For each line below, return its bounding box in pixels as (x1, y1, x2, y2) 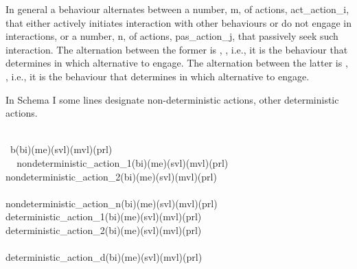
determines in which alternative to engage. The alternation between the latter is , (5, 56, 348, 70)
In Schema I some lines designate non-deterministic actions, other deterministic (5, 92, 339, 106)
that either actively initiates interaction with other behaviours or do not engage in (5, 15, 352, 30)
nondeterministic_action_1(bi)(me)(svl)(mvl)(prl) (16, 155, 229, 169)
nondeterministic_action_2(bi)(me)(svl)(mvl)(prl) (5, 169, 217, 183)
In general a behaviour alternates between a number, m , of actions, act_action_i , (5, 2, 349, 16)
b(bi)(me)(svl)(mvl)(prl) (10, 142, 113, 156)
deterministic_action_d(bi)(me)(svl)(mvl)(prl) (5, 250, 203, 264)
